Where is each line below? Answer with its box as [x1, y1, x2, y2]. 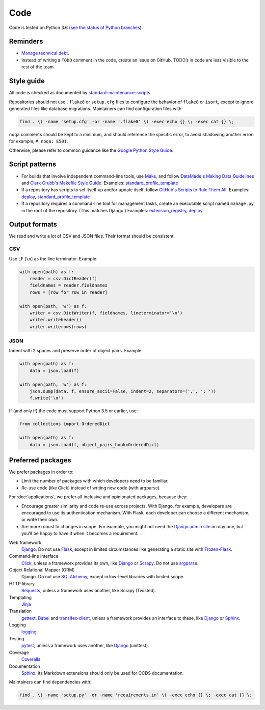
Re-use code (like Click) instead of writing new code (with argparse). [21, 484, 161, 491]
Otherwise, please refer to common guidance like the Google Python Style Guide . [9, 147, 174, 153]
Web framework [9, 540, 42, 545]
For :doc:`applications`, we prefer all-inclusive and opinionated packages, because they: [9, 494, 187, 500]
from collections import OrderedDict [19, 421, 110, 427]
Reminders [9, 37, 44, 46]
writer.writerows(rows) [29, 324, 87, 329]
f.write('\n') [29, 396, 64, 401]
